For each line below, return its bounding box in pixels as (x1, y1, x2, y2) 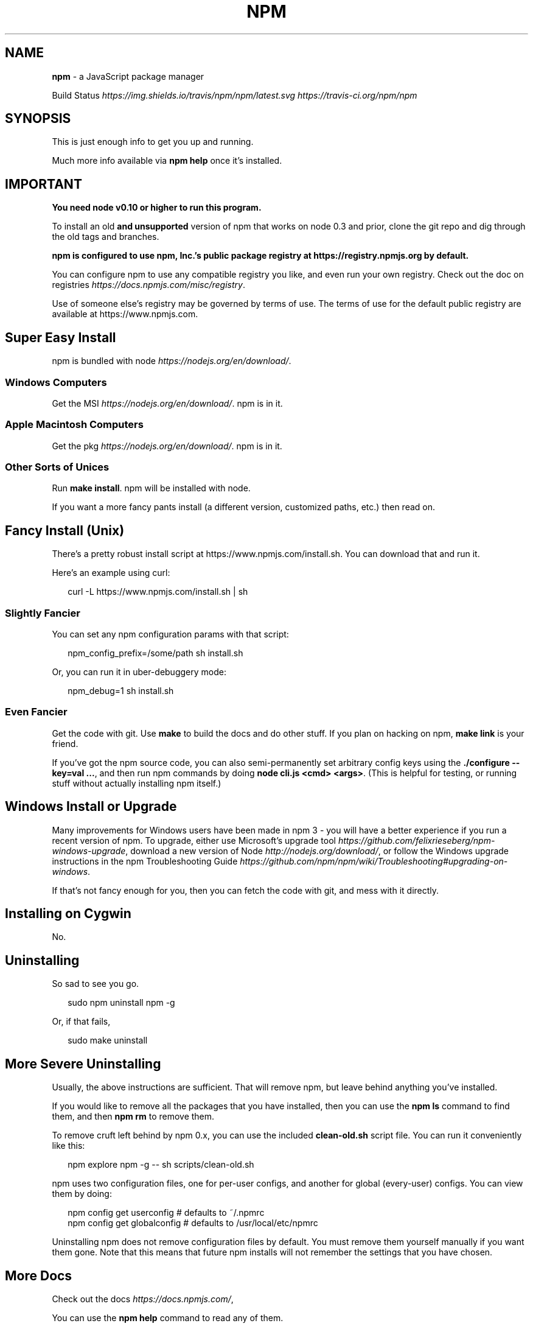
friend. (52, 738, 78, 749)
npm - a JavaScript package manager (52, 71, 204, 82)
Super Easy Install (5, 329, 116, 345)
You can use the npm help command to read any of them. (52, 1312, 284, 1323)
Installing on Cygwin (5, 905, 131, 921)
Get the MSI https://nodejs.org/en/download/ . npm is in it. (52, 398, 283, 409)
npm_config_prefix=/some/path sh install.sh (68, 647, 243, 658)
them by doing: (52, 1188, 112, 1199)
